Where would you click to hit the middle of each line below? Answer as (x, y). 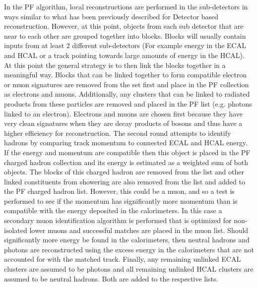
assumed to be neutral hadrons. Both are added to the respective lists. (111, 278)
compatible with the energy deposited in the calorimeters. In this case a (113, 210)
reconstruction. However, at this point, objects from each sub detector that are (124, 26)
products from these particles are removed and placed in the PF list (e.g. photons (128, 103)
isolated (16, 230)
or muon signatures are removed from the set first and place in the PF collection (127, 84)
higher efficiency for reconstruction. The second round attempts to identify (118, 133)
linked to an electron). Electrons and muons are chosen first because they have (123, 113)
